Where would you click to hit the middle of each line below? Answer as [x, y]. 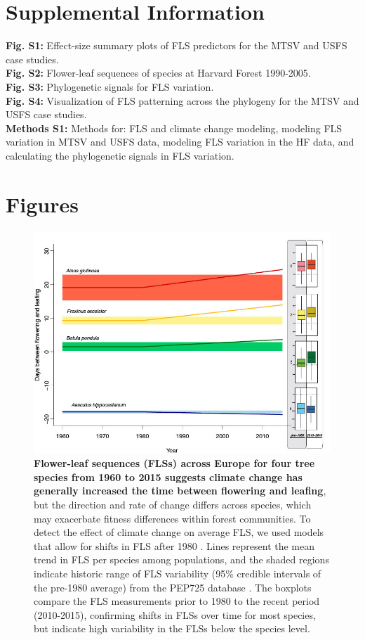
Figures [42, 204]
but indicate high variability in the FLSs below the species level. [172, 628]
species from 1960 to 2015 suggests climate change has [168, 476]
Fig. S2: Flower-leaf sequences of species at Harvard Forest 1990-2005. [158, 73]
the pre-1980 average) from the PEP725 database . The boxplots [173, 587]
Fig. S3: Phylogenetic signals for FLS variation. [110, 86]
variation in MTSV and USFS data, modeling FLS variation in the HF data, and [180, 142]
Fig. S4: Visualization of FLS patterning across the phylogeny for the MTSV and [182, 100]
